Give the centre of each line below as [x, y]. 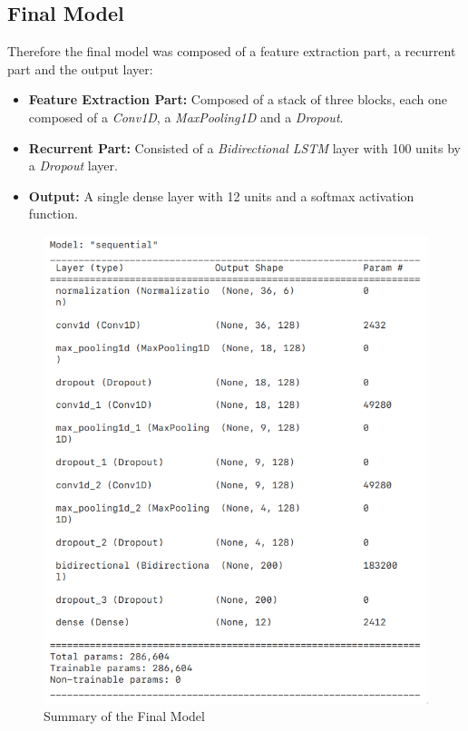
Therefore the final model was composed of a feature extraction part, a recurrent [232, 51]
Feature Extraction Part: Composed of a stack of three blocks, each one [238, 99]
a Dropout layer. [73, 166]
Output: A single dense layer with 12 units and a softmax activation [221, 195]
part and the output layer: [80, 68]
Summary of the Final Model [124, 716]
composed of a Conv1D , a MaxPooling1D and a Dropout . [186, 117]
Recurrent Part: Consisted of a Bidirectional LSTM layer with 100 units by [244, 147]
